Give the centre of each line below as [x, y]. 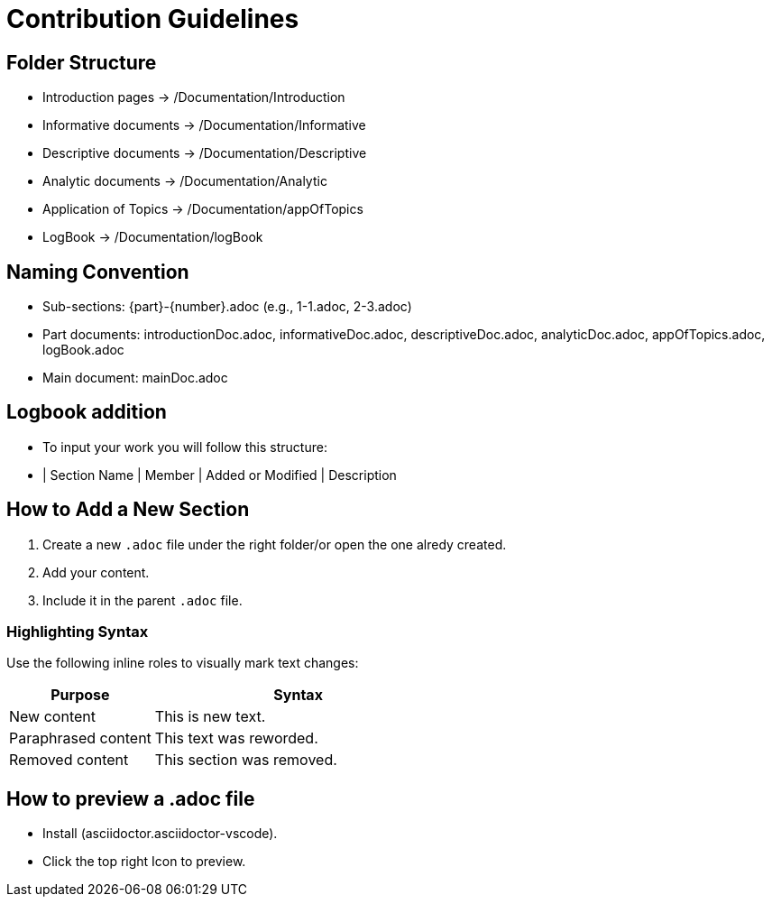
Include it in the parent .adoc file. [142, 600]
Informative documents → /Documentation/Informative [204, 125]
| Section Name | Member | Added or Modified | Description [220, 475]
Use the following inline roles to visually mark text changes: [183, 663]
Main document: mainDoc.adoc [135, 378]
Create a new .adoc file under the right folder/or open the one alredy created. [275, 544]
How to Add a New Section [128, 510]
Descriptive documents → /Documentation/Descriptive [205, 153]
